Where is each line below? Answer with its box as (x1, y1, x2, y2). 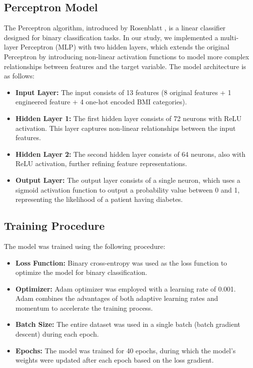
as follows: (4, 71, 35, 81)
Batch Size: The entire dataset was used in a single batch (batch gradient (15, 319, 241, 329)
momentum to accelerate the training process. (15, 302, 153, 313)
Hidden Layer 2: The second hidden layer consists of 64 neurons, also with (15, 148, 246, 159)
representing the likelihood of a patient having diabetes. (15, 194, 183, 204)
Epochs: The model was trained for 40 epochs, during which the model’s (15, 345, 236, 355)
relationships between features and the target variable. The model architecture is (4, 61, 246, 71)
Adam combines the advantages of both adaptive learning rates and (15, 293, 218, 303)
